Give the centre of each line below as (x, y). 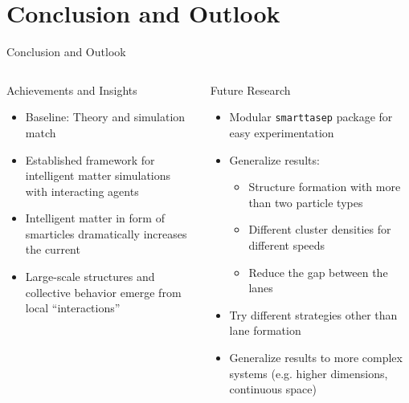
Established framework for (90, 159)
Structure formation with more (325, 187)
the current (53, 249)
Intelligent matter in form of (95, 218)
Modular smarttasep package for (311, 117)
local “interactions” (73, 308)
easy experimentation (282, 132)
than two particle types (306, 202)
